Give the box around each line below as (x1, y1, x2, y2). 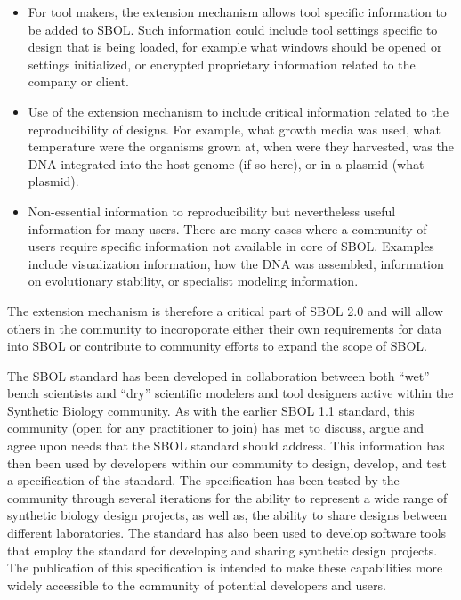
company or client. (28, 72, 130, 91)
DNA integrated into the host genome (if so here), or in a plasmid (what (28, 154, 425, 173)
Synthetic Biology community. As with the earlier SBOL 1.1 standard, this (7, 401, 415, 419)
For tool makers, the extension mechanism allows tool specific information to (28, 3, 447, 20)
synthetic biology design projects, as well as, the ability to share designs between (7, 506, 448, 524)
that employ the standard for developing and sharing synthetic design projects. (7, 540, 438, 559)
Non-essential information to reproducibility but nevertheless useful (28, 201, 396, 220)
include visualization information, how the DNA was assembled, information (28, 254, 444, 272)
